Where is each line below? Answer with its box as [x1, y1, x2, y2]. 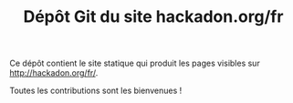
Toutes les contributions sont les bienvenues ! [9, 85, 183, 97]
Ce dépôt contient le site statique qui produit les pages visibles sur [9, 57, 260, 69]
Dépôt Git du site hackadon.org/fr [23, 6, 284, 27]
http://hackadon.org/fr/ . [9, 67, 99, 78]
